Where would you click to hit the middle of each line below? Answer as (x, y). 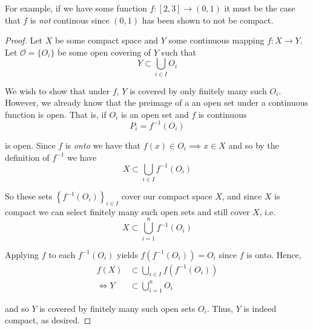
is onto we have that (103, 145)
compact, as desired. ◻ (48, 320)
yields (127, 254)
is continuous (222, 114)
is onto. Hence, (274, 254)
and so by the (254, 145)
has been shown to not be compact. (208, 20)
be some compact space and (106, 40)
